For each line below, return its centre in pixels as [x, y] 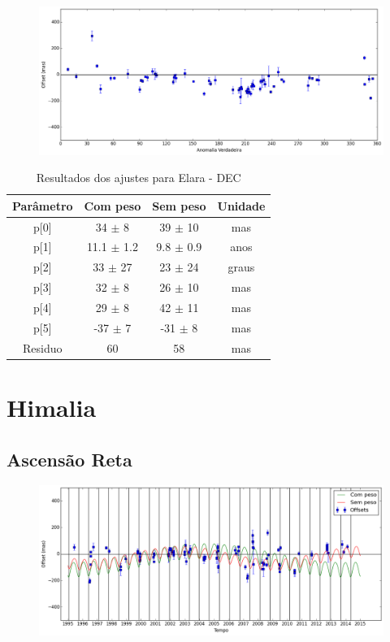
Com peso [113, 205]
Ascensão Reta [69, 459]
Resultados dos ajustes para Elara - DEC [139, 178]
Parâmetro [43, 205]
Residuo [43, 347]
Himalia [52, 407]
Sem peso [179, 205]
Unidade [241, 205]
